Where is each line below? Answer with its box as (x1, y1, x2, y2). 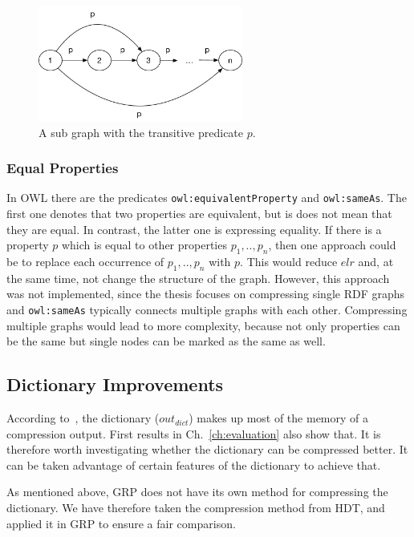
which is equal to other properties (61, 236, 227, 253)
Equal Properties (6, 158, 119, 178)
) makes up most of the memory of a (189, 410, 368, 426)
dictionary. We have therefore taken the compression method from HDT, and (6, 499, 385, 516)
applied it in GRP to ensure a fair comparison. (6, 515, 236, 531)
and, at (358, 253, 394, 270)
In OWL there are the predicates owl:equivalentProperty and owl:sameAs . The (6, 189, 407, 206)
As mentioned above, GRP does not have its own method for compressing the (6, 483, 388, 500)
